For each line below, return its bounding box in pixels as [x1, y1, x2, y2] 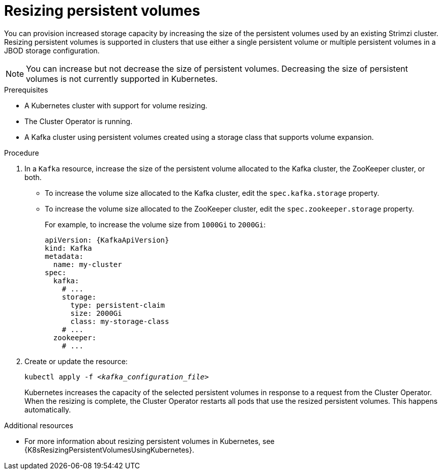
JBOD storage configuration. [4, 46, 100, 55]
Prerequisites [4, 85, 48, 94]
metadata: [45, 252, 83, 260]
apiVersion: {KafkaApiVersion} [45, 235, 169, 244]
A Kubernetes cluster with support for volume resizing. [24, 101, 208, 110]
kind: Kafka [45, 244, 92, 252]
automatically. [24, 405, 71, 414]
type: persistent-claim [70, 301, 165, 309]
